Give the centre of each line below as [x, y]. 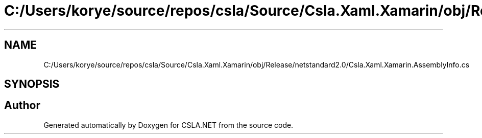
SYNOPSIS [32, 84]
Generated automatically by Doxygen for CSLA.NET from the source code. [168, 125]
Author [22, 106]
